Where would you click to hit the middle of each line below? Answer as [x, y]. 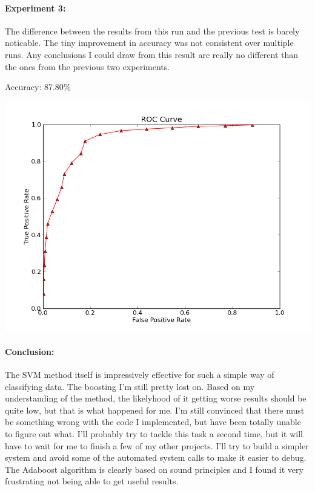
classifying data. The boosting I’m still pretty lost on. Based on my [130, 386]
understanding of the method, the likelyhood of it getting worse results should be [156, 398]
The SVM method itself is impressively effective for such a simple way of [140, 375]
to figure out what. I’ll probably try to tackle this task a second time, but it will [154, 433]
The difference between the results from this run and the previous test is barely [152, 31]
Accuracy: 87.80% [38, 87]
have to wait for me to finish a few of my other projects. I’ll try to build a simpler [157, 445]
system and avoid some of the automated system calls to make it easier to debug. [156, 457]
